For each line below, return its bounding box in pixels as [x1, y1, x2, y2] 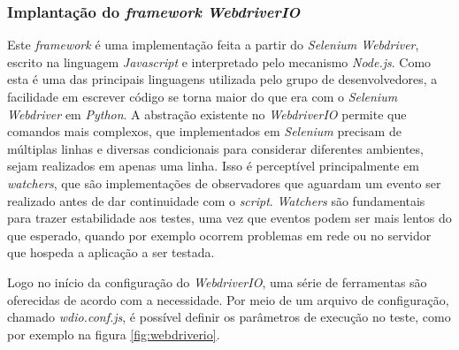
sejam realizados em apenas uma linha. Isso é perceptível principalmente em [7, 156, 419, 175]
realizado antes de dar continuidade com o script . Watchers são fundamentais [7, 191, 425, 209]
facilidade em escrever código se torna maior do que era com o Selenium [7, 87, 398, 105]
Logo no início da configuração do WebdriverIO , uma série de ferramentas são [7, 272, 427, 291]
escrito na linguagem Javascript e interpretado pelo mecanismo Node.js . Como [7, 52, 432, 71]
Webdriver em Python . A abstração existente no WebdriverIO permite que [7, 104, 407, 123]
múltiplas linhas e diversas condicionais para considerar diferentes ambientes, [7, 139, 424, 157]
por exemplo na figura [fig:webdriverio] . [7, 324, 220, 343]
